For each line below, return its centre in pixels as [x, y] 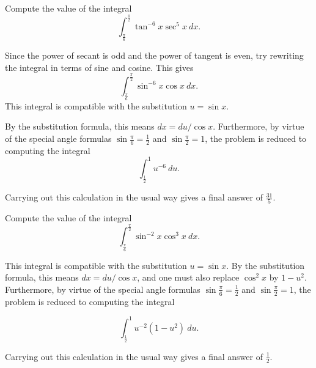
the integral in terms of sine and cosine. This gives [99, 67]
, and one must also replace [188, 277]
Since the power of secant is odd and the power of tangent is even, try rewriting [154, 55]
